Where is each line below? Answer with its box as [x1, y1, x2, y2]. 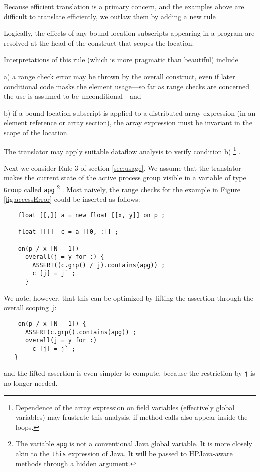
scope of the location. [4, 127, 69, 137]
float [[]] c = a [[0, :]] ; [18, 228, 119, 236]
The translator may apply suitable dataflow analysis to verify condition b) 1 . [4, 144, 241, 156]
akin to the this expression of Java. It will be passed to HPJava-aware [15, 448, 233, 458]
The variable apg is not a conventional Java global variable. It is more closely [15, 438, 252, 449]
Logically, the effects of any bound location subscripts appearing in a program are [4, 28, 255, 38]
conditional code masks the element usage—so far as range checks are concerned [4, 81, 249, 91]
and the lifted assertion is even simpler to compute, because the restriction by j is [4, 368, 255, 378]
